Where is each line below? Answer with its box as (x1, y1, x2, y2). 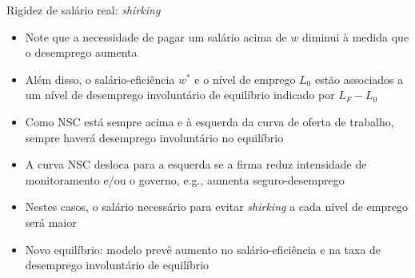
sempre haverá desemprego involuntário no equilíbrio (25, 129, 284, 145)
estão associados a (314, 70, 404, 87)
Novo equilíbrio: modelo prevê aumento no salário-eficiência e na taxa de (25, 240, 381, 257)
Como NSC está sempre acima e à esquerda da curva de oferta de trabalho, (25, 113, 394, 129)
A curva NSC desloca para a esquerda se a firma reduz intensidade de (25, 156, 367, 173)
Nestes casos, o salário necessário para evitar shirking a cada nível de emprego (25, 198, 408, 215)
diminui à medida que (302, 28, 409, 45)
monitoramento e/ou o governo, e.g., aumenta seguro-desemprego (25, 171, 345, 188)
